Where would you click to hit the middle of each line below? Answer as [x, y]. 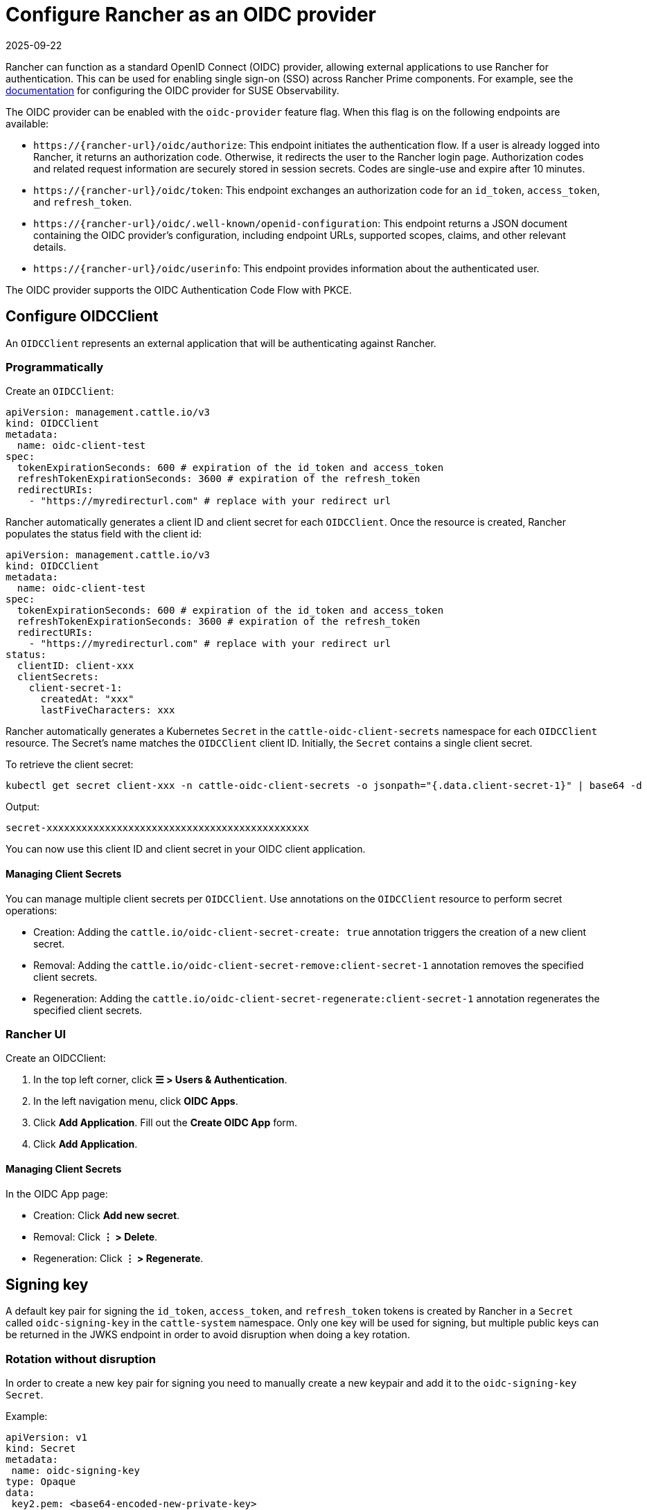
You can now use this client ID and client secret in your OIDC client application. [186, 849]
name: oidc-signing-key [76, 1471]
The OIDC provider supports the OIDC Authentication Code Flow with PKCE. [179, 290]
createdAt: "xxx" [87, 699]
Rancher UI [36, 1034]
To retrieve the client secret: [70, 765]
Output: [23, 807]
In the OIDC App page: [57, 1193]
